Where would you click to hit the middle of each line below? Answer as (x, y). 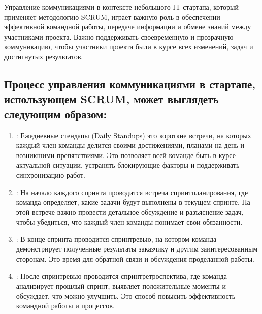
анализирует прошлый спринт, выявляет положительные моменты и (121, 286)
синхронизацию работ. (51, 175)
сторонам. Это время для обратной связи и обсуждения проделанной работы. (135, 259)
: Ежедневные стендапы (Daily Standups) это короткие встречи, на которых (134, 135)
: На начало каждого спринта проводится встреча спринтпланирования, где (132, 192)
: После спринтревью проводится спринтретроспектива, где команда (121, 276)
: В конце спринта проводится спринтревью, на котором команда (116, 239)
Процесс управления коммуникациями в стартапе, (130, 84)
